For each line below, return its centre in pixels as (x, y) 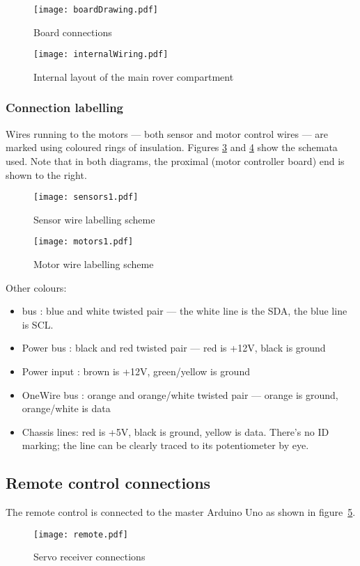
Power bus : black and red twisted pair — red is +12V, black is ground (174, 348)
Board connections (73, 32)
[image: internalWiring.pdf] (101, 55)
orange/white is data (66, 408)
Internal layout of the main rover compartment (134, 76)
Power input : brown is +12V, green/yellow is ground (136, 371)
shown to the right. (46, 174)
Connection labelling (65, 108)
